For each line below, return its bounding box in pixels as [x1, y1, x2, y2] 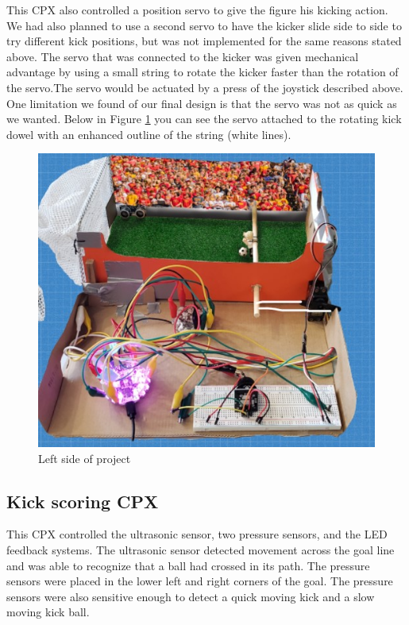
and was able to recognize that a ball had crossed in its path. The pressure [6, 557, 370, 573]
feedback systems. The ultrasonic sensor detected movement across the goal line [6, 541, 395, 557]
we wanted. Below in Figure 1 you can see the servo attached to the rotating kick [6, 110, 402, 127]
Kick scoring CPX [6, 488, 159, 513]
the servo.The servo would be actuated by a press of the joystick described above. [6, 79, 403, 95]
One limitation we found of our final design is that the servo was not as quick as [6, 95, 397, 111]
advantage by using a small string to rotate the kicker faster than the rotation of [6, 64, 399, 80]
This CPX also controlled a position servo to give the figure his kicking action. [6, 2, 388, 17]
